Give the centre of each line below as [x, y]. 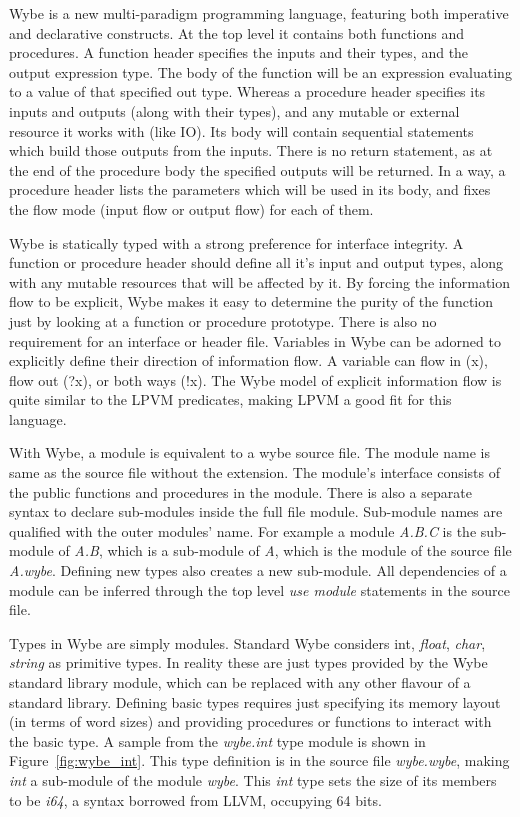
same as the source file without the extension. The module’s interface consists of [255, 472]
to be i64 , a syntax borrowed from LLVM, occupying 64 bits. [195, 799]
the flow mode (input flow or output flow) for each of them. [191, 208]
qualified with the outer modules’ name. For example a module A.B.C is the [243, 530]
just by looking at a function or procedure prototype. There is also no [223, 320]
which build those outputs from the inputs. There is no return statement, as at [251, 150]
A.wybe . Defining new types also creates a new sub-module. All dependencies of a [258, 570]
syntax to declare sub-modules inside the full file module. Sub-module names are [256, 511]
